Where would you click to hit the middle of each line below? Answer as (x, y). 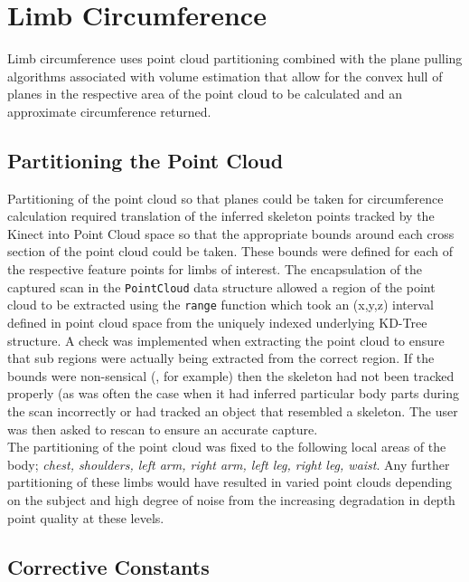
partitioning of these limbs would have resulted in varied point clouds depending (230, 482)
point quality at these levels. (86, 517)
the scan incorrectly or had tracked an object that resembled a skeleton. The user (233, 410)
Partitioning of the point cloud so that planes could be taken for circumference (225, 198)
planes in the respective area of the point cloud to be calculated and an (205, 94)
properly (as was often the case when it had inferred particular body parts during (234, 393)
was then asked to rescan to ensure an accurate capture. (163, 429)
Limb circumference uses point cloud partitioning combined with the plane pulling (235, 58)
